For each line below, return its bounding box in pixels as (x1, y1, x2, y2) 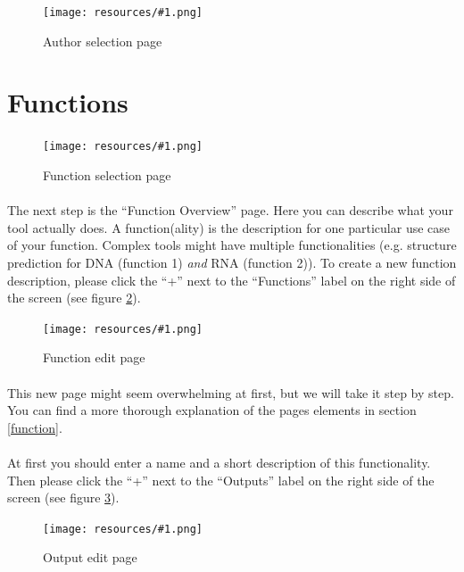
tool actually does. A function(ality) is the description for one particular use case (7, 218, 451, 236)
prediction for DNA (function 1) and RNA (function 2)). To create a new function (7, 253, 457, 271)
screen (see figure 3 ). (7, 488, 120, 507)
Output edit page (43, 548, 137, 567)
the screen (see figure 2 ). (7, 288, 141, 307)
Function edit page (43, 348, 145, 367)
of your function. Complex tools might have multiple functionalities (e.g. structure (7, 236, 457, 254)
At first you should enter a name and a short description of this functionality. (7, 453, 431, 471)
